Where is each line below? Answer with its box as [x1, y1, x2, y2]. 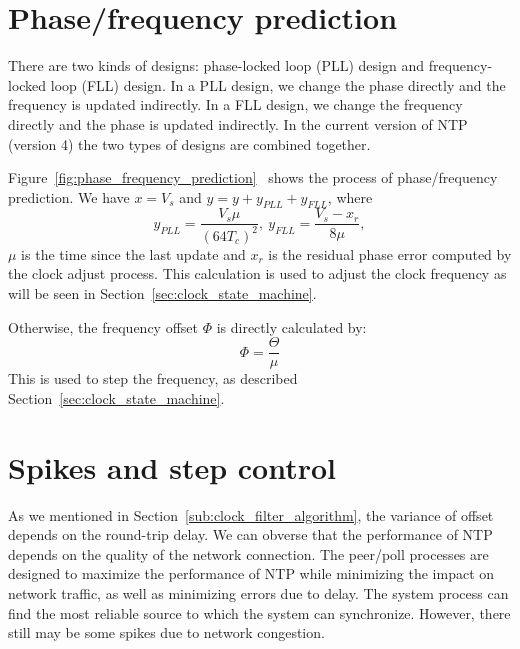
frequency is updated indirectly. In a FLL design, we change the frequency [8, 94, 463, 115]
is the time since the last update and [21, 243, 246, 264]
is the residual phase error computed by [268, 243, 512, 264]
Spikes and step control [8, 446, 336, 487]
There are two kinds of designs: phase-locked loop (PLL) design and [8, 55, 424, 76]
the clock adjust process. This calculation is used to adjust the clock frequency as [8, 263, 507, 284]
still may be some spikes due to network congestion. [8, 622, 325, 643]
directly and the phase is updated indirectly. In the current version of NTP [8, 113, 468, 134]
